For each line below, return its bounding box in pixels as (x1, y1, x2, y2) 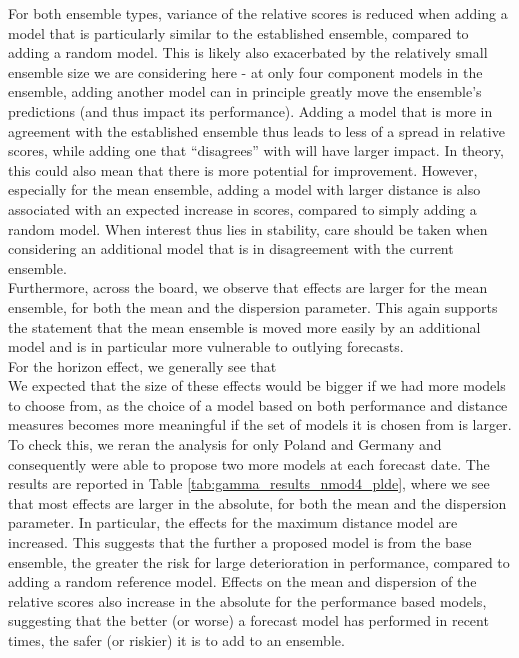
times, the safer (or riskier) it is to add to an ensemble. (8, 630, 345, 650)
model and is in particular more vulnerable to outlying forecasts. (8, 336, 404, 357)
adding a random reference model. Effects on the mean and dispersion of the (8, 571, 477, 592)
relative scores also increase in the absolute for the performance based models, (8, 590, 487, 611)
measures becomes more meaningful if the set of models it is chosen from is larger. (8, 414, 512, 435)
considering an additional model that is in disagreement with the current (8, 238, 454, 259)
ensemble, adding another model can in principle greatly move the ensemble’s (8, 81, 482, 102)
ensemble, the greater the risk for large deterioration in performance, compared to (8, 551, 510, 572)
